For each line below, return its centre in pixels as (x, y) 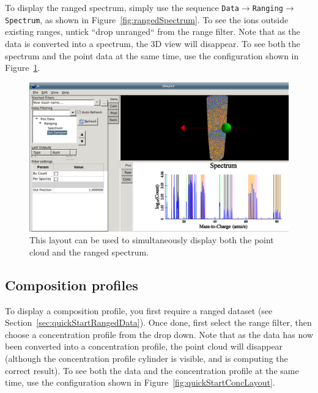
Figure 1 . (23, 68)
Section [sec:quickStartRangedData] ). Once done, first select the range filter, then (158, 322)
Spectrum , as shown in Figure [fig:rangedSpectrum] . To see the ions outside (147, 19)
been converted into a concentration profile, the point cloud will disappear (144, 346)
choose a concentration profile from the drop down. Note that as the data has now (159, 334)
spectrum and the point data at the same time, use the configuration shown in (152, 55)
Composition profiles (72, 285)
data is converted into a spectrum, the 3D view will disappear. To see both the (153, 43)
